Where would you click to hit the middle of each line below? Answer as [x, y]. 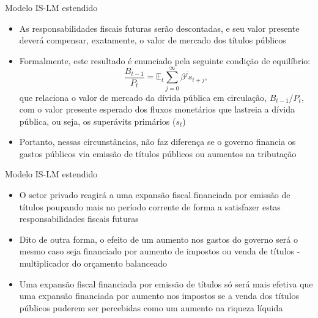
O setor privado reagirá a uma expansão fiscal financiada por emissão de [155, 195]
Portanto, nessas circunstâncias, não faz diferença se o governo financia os [157, 142]
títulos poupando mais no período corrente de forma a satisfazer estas [150, 206]
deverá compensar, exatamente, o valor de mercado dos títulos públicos [153, 40]
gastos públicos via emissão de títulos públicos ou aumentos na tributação [158, 153]
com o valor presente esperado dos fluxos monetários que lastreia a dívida [157, 109]
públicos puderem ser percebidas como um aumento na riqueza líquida [151, 307]
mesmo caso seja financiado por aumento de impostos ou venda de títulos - [160, 251]
